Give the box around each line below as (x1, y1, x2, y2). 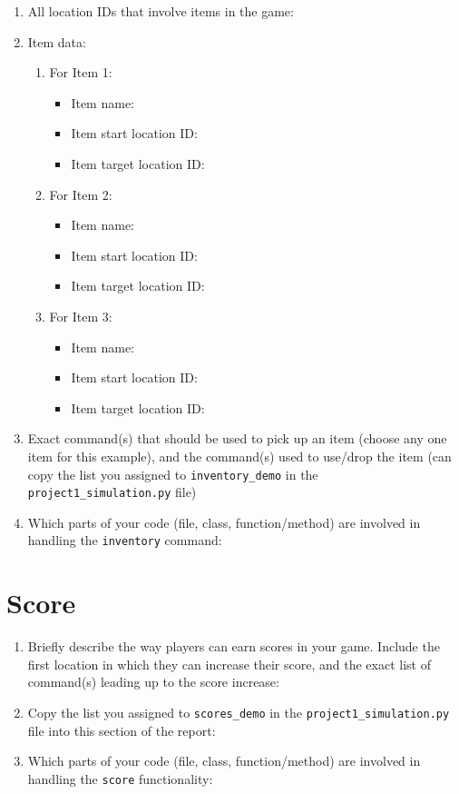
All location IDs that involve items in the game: (27, 2, 294, 20)
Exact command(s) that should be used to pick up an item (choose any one (27, 429, 447, 448)
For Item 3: (49, 306, 112, 325)
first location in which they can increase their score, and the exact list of (27, 654, 431, 673)
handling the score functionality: (27, 769, 213, 788)
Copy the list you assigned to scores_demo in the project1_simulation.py (27, 702, 450, 721)
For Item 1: (49, 63, 112, 82)
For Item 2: (49, 184, 112, 203)
